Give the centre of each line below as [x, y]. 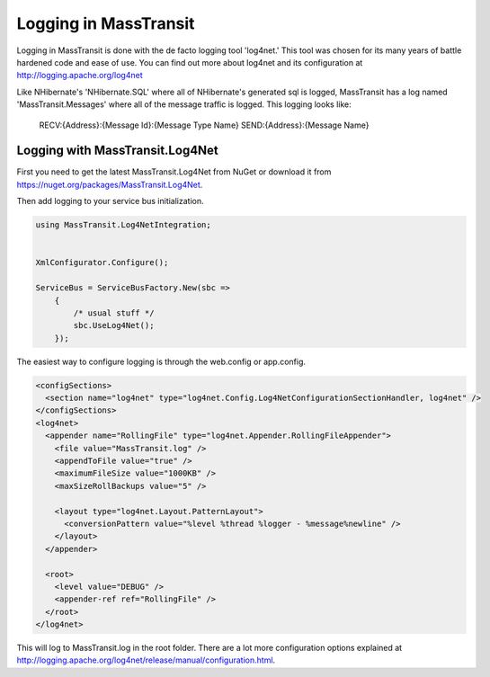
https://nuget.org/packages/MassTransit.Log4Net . [110, 184]
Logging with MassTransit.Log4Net [118, 151]
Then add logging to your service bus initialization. [110, 201]
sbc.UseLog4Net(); [114, 325]
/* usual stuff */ [114, 313]
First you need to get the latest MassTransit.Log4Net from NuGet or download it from [174, 172]
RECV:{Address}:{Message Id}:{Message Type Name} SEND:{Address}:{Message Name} [204, 125]
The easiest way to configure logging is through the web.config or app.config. [161, 361]
